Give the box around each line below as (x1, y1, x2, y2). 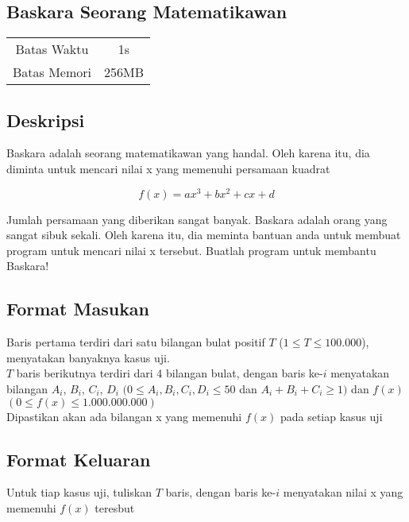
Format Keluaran (6, 447, 151, 471)
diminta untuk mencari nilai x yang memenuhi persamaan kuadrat (6, 160, 330, 176)
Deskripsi (6, 107, 85, 132)
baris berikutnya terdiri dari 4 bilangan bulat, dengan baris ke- (16, 365, 323, 381)
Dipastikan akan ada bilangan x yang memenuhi (6, 408, 242, 424)
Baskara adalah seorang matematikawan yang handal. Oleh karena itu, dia (6, 145, 370, 161)
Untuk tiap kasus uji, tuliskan (6, 484, 152, 501)
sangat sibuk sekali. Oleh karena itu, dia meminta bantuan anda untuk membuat (6, 226, 401, 243)
